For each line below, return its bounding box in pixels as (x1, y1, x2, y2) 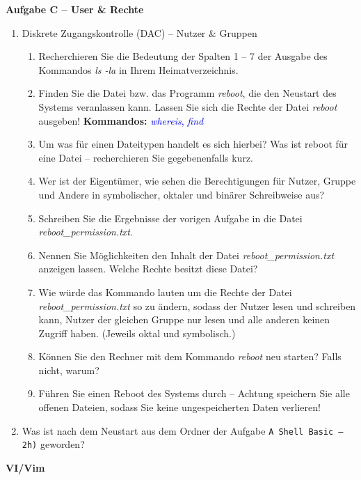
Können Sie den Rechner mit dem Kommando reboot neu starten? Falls (38, 349, 342, 364)
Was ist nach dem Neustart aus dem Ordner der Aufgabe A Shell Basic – (22, 423, 344, 438)
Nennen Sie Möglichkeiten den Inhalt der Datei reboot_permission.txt (38, 247, 335, 262)
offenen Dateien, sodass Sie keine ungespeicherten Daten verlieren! (38, 400, 321, 415)
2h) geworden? (22, 437, 85, 451)
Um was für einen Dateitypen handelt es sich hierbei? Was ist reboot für (38, 137, 348, 151)
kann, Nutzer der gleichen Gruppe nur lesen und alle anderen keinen (38, 312, 330, 327)
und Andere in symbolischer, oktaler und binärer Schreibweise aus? (38, 187, 325, 201)
